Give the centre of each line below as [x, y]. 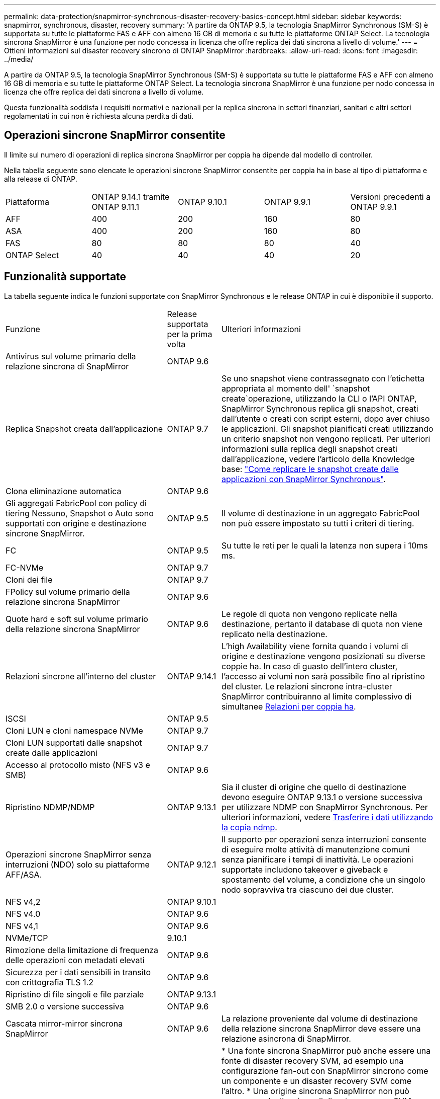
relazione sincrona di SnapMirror [67, 366]
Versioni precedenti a [391, 197]
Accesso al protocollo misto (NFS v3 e [78, 765]
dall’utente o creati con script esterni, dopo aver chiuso [326, 418]
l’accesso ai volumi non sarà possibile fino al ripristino [323, 676]
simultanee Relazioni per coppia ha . [289, 706]
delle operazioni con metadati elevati [75, 960]
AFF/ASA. [24, 874]
